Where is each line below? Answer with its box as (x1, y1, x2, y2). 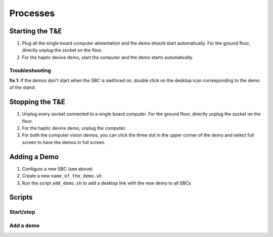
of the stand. (9, 84, 36, 90)
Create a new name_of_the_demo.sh (22, 173, 102, 179)
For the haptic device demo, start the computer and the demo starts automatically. (22, 54, 194, 60)
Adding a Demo (9, 152, 59, 161)
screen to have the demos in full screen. (22, 139, 106, 145)
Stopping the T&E (9, 98, 66, 106)
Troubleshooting (9, 67, 52, 74)
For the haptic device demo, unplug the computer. (22, 125, 126, 131)
